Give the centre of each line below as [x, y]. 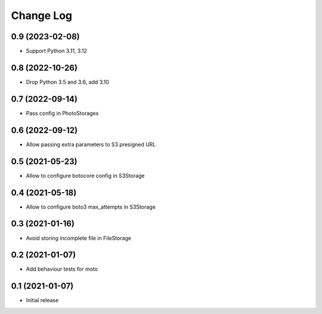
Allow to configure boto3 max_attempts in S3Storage [91, 207]
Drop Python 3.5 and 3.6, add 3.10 [68, 82]
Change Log [42, 15]
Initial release [42, 300]
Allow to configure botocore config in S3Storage [86, 175]
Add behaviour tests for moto [62, 269]
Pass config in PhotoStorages [62, 113]
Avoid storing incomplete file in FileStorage [78, 238]
